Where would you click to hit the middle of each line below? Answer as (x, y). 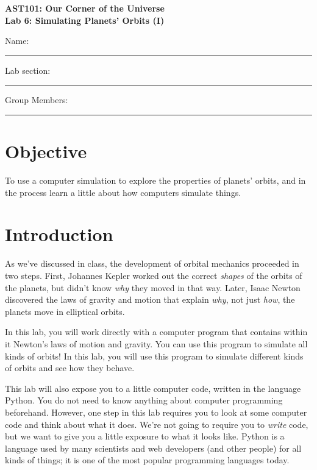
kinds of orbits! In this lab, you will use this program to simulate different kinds (154, 356)
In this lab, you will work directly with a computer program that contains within (156, 332)
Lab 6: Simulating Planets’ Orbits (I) (85, 20)
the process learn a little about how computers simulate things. (123, 192)
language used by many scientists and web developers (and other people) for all (153, 448)
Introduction (59, 234)
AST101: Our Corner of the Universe (85, 8)
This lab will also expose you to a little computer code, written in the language (153, 388)
